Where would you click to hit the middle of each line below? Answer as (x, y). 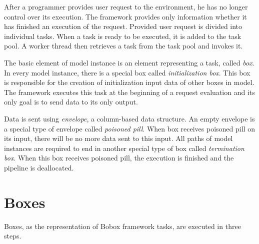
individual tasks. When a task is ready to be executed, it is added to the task (123, 36)
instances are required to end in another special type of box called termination (124, 148)
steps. (13, 236)
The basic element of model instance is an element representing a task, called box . (129, 62)
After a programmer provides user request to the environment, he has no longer (126, 6)
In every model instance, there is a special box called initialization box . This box (127, 72)
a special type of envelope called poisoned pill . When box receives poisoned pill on (129, 128)
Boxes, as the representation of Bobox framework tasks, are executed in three (122, 226)
